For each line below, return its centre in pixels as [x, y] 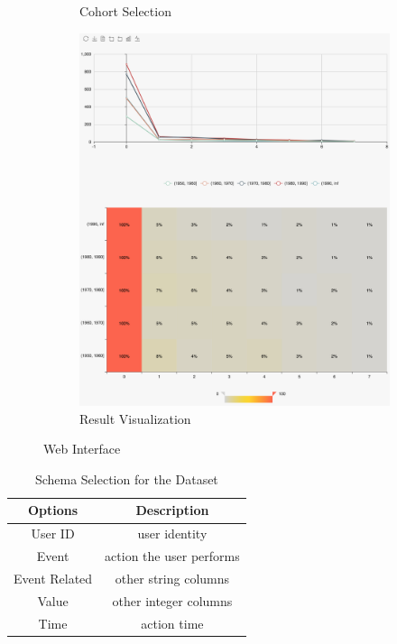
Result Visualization [135, 418]
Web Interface [82, 449]
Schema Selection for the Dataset [126, 478]
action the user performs [172, 556]
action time [172, 623]
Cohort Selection [125, 11]
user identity [172, 534]
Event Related [53, 578]
